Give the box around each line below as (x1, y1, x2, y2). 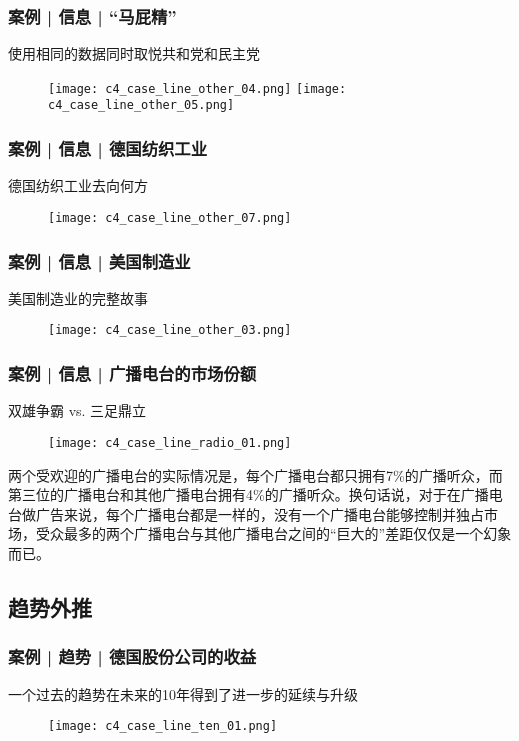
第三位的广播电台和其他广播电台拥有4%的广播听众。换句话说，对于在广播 (8, 484, 489, 505)
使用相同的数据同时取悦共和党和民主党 (8, 43, 260, 64)
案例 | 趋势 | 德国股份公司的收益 (8, 644, 257, 669)
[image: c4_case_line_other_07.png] (48, 210, 292, 225)
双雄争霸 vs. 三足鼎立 (8, 400, 147, 421)
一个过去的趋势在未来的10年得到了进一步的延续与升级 (8, 683, 358, 704)
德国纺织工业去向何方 (8, 175, 148, 196)
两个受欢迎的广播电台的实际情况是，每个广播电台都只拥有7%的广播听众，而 (8, 464, 503, 485)
